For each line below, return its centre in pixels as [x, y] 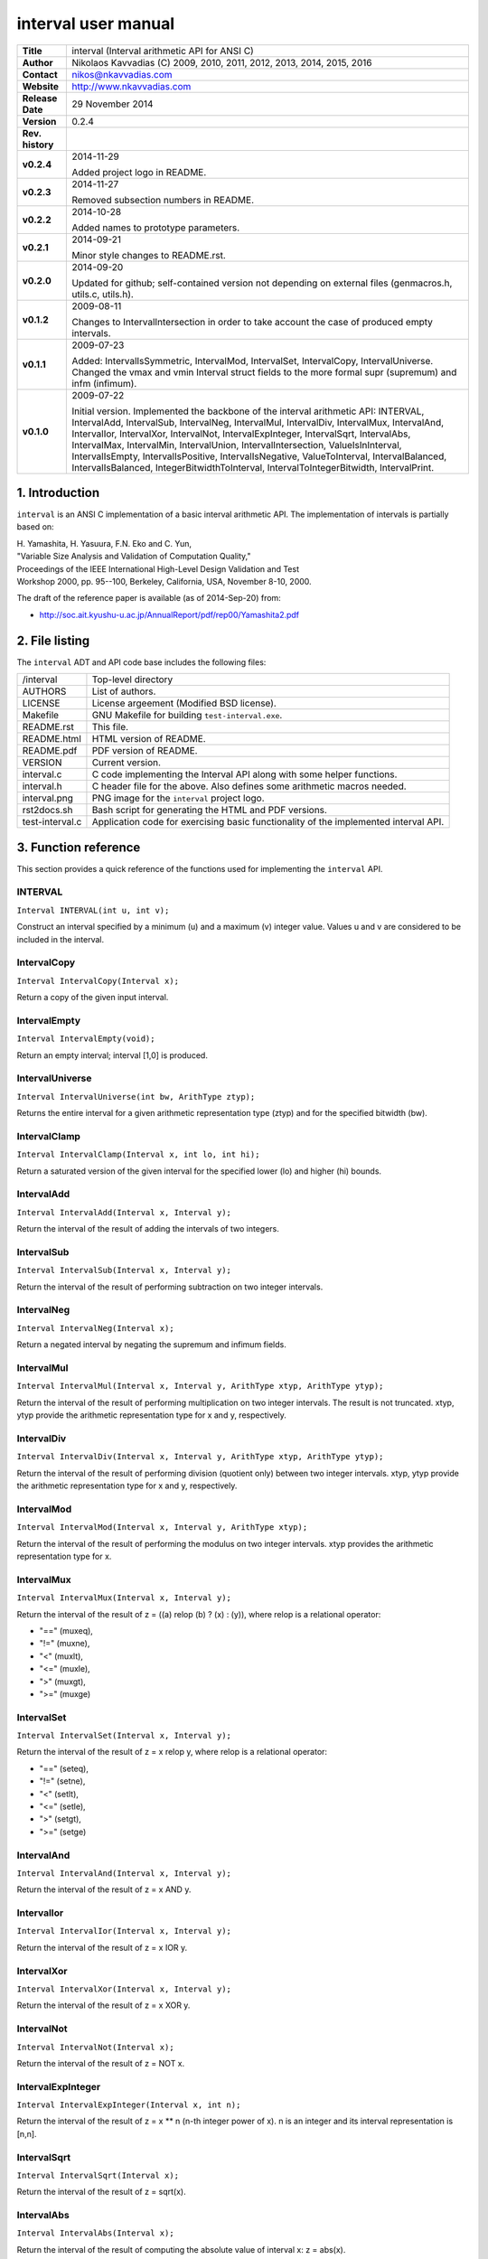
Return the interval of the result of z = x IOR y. [102, 1947]
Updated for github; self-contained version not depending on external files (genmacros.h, [262, 283]
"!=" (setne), [62, 1781]
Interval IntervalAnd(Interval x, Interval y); [124, 1873]
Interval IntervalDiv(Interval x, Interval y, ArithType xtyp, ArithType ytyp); [200, 1457]
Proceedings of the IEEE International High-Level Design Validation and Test [158, 568]
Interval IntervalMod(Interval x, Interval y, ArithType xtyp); [162, 1528]
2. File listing [53, 640]
